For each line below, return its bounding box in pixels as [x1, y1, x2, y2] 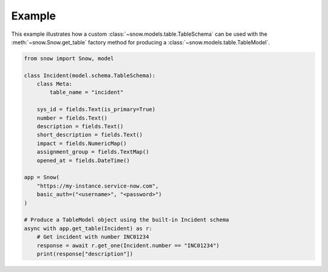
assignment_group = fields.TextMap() [36, 149, 149, 155]
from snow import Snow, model [24, 55, 114, 62]
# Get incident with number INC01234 [36, 234, 149, 240]
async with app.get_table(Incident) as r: [24, 225, 152, 232]
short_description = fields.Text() [36, 131, 143, 138]
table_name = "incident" [49, 89, 124, 96]
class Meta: [36, 81, 73, 87]
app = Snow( [24, 174, 60, 181]
